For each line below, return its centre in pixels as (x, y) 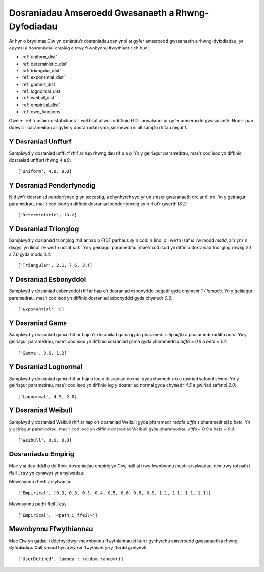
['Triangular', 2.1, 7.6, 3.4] (55, 265)
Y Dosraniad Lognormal (46, 367)
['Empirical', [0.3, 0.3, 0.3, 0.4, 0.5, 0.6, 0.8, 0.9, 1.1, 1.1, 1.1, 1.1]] (114, 493)
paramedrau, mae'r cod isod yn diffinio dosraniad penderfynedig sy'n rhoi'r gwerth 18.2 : (98, 204)
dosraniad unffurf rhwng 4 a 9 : (40, 160)
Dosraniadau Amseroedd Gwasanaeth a (91, 13)
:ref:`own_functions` (42, 112)
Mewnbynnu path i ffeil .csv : (38, 504)
